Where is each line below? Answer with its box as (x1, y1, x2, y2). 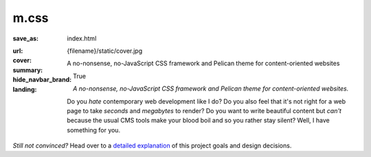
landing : (12, 85, 37, 93)
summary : (12, 66, 43, 74)
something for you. (67, 125, 120, 134)
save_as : (12, 34, 39, 43)
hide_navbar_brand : (12, 75, 72, 84)
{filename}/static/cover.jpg (67, 47, 143, 55)
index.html (67, 34, 97, 43)
